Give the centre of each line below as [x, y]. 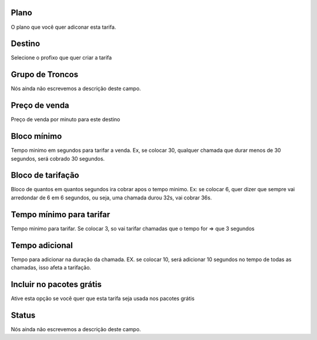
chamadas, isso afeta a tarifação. [51, 268]
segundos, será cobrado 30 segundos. [58, 158]
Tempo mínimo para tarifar [60, 214]
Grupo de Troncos [45, 74]
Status [23, 315]
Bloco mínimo [36, 136]
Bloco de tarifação [45, 176]
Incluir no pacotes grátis [56, 284]
